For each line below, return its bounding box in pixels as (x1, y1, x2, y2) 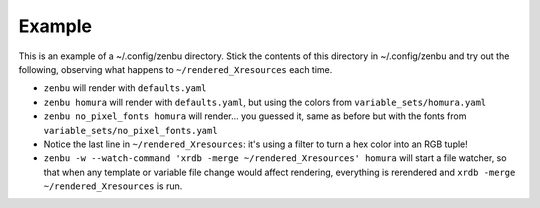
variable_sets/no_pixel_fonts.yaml (43, 125, 219, 136)
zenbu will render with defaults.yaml (43, 82, 207, 94)
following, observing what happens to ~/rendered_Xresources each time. (18, 63, 333, 75)
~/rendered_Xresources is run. (43, 180, 183, 192)
